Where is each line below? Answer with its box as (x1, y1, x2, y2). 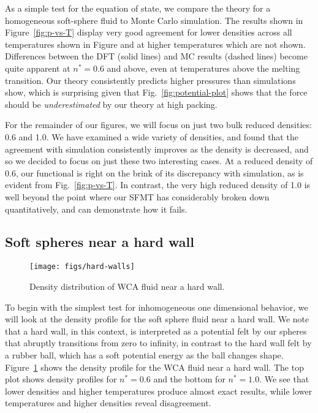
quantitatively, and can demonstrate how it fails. (5, 202, 187, 215)
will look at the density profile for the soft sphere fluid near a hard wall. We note (5, 313, 309, 325)
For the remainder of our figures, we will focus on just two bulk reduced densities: (5, 118, 312, 131)
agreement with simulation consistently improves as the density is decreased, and (5, 142, 309, 155)
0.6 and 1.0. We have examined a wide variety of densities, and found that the (5, 130, 298, 143)
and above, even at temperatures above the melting (107, 61, 300, 74)
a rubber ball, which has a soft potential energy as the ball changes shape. (5, 348, 284, 361)
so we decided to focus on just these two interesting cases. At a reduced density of (5, 154, 313, 167)
